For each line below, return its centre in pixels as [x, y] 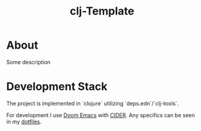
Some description [28, 62]
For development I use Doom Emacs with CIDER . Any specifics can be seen [101, 115]
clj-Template [102, 11]
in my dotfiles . [24, 121]
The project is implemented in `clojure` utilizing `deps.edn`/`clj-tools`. [93, 103]
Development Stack [57, 87]
